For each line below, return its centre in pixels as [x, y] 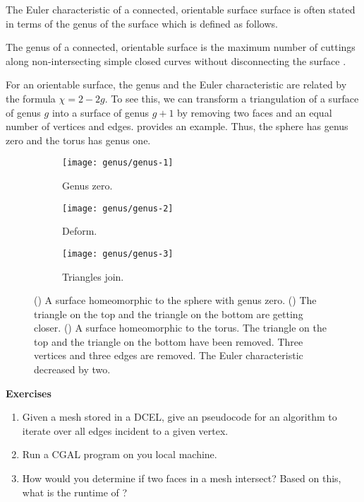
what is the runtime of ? [75, 492]
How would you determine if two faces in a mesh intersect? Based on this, [182, 478]
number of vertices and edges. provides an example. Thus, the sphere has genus [177, 126]
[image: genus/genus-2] [118, 208]
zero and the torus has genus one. [78, 140]
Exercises [29, 393]
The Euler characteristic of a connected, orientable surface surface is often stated [181, 9]
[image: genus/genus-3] [118, 253]
